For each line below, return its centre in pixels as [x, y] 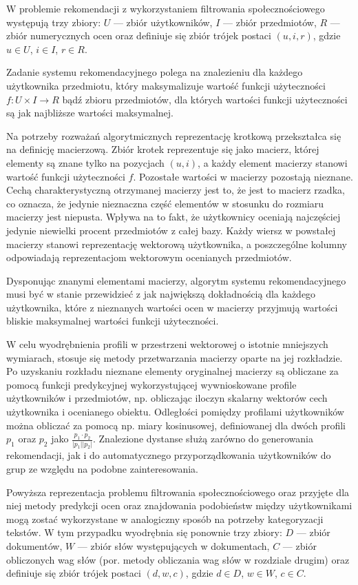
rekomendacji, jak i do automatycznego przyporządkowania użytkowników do [169, 455]
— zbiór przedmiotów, [270, 22]
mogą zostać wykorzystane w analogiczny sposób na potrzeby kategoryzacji [165, 519]
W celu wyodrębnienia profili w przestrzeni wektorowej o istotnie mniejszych [167, 344]
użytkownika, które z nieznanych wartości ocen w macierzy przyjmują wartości [172, 307]
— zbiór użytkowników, [163, 22]
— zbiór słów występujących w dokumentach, [173, 546]
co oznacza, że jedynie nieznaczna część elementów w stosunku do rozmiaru [165, 203]
